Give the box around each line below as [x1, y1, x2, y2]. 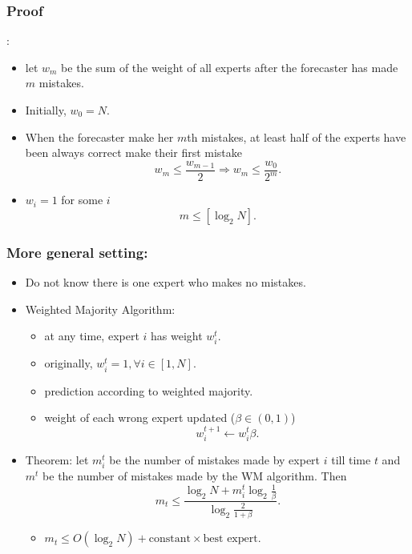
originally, [44, 355, 93, 371]
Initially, [25, 102, 67, 118]
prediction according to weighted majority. [44, 382, 253, 399]
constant [148, 533, 191, 545]
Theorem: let [25, 451, 89, 468]
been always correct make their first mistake [25, 144, 243, 161]
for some [61, 191, 103, 208]
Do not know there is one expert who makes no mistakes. [25, 274, 306, 290]
